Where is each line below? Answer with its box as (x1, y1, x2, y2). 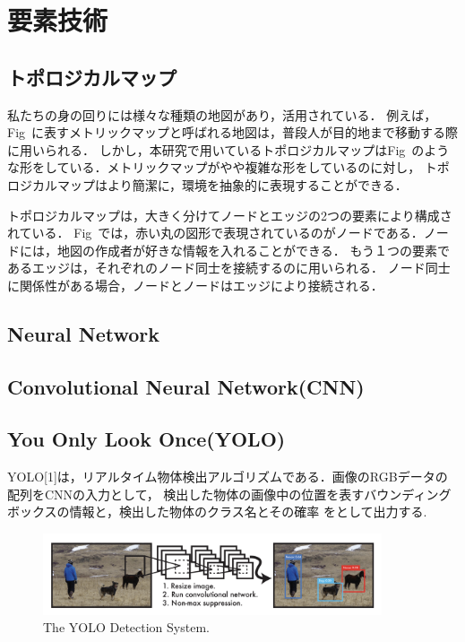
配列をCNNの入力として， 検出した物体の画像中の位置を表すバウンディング (7, 484, 452, 503)
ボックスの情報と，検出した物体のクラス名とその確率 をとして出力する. (7, 502, 427, 521)
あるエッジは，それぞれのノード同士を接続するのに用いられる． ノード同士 (7, 258, 451, 277)
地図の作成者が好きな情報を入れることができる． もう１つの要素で (56, 240, 450, 259)
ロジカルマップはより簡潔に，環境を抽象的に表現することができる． (7, 175, 408, 194)
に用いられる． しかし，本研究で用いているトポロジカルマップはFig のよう (7, 140, 450, 159)
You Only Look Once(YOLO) (7, 425, 286, 453)
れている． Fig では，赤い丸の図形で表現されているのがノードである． (7, 223, 424, 242)
